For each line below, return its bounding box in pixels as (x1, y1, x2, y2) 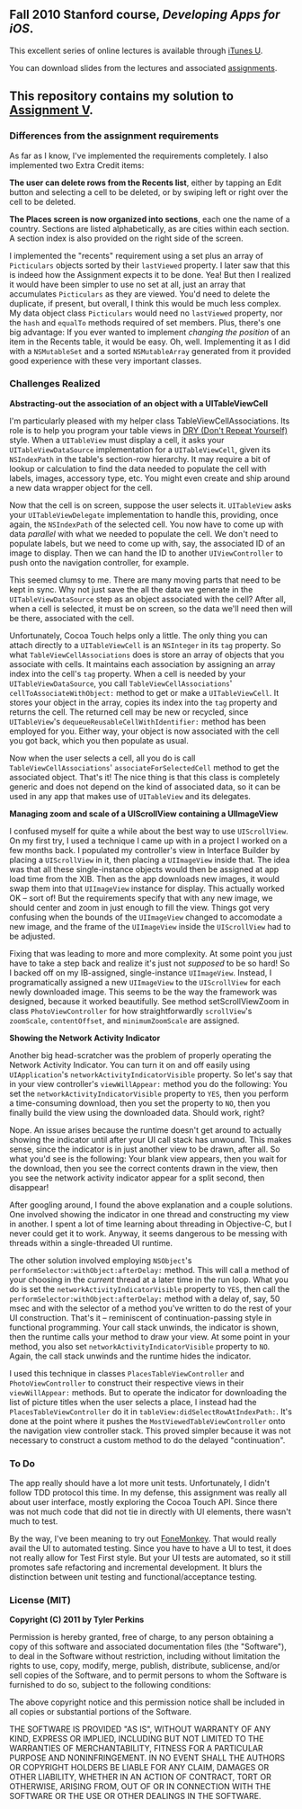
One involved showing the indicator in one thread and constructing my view (9, 1208, 289, 1219)
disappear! (9, 1181, 49, 1192)
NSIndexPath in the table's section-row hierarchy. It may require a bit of (9, 453, 271, 464)
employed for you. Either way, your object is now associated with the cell (9, 726, 280, 736)
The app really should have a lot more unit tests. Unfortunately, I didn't (9, 1478, 271, 1489)
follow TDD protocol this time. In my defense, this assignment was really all (9, 1487, 288, 1498)
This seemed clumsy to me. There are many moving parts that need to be (9, 575, 281, 585)
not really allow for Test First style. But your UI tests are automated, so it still (9, 1553, 291, 1564)
